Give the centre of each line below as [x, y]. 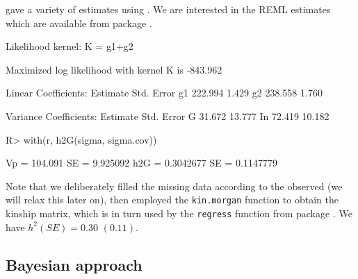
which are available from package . [79, 23]
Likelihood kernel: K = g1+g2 [70, 46]
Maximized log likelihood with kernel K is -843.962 [114, 69]
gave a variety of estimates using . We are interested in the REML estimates [168, 9]
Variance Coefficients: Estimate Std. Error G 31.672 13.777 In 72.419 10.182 [168, 116]
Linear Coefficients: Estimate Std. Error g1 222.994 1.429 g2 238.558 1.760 [164, 93]
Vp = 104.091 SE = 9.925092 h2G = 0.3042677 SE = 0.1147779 [141, 163]
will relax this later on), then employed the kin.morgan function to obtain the [172, 200]
